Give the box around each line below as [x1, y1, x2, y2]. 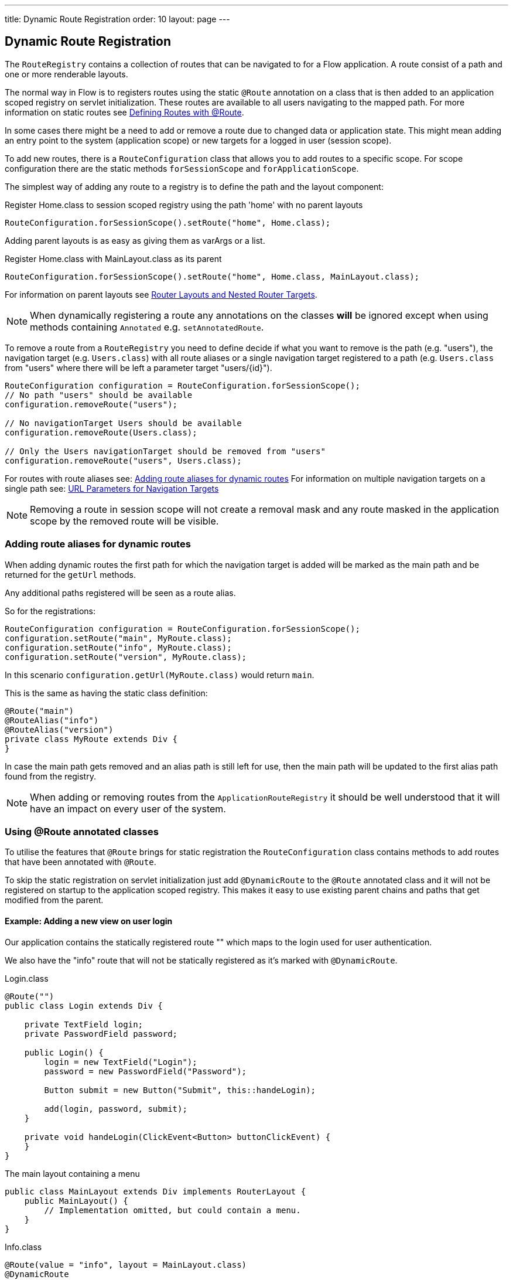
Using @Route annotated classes [5, 825, 159, 838]
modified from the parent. [5, 895, 104, 905]
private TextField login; [24, 1019, 143, 1029]
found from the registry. [5, 771, 96, 781]
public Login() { [24, 1047, 104, 1057]
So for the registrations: [5, 605, 95, 616]
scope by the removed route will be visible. [30, 515, 219, 527]
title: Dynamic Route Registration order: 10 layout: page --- [5, 14, 230, 24]
